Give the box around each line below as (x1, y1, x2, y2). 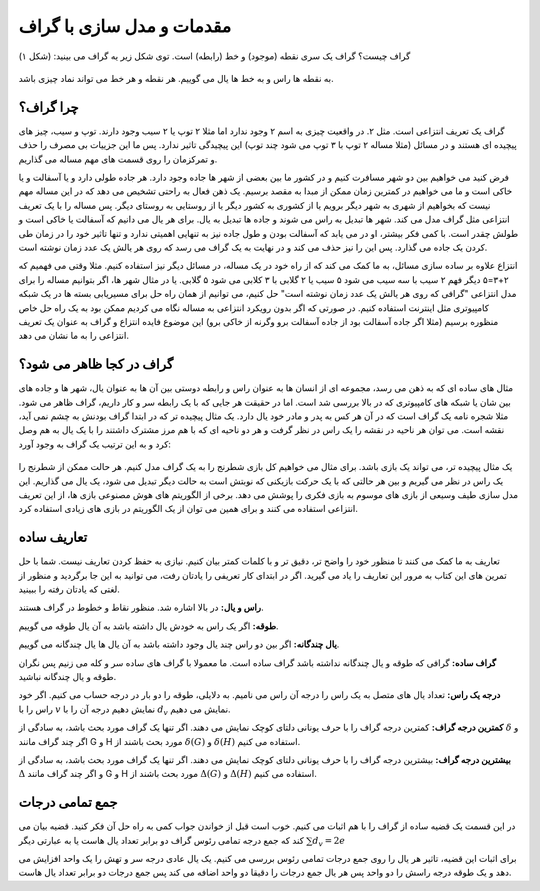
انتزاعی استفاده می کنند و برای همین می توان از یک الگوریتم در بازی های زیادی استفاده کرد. (18, 503, 359, 515)
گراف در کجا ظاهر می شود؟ (18, 356, 174, 373)
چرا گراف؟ (18, 98, 79, 115)
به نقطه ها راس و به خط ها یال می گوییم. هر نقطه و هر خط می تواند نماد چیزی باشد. (18, 72, 334, 84)
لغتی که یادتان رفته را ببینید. (18, 583, 120, 595)
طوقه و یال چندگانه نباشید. (18, 670, 117, 682)
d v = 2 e (312, 835, 346, 849)
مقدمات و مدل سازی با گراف (18, 15, 232, 37)
